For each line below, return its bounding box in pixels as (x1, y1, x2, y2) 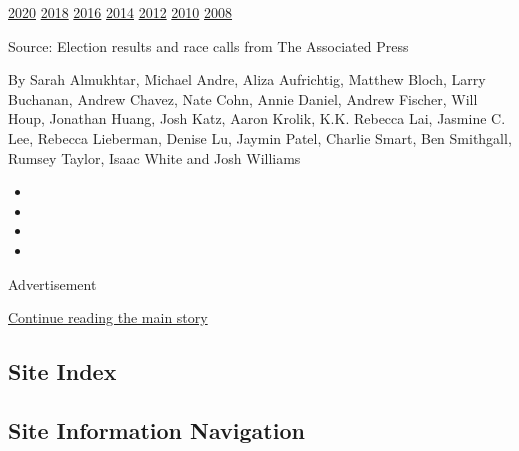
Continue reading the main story (8, 307, 208, 328)
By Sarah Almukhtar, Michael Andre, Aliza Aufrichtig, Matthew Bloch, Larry (8, 69, 486, 90)
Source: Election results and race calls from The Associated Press (8, 35, 409, 56)
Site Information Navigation (8, 414, 305, 445)
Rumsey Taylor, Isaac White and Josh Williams (8, 147, 301, 168)
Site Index (8, 356, 117, 387)
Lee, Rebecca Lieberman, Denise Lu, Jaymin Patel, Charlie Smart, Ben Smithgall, (8, 127, 512, 148)
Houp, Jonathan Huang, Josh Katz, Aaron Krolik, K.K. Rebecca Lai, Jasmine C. (8, 108, 506, 129)
